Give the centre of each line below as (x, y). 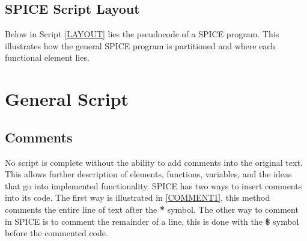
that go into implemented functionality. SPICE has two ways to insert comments (153, 185)
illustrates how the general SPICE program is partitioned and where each (140, 45)
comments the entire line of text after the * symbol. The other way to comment (152, 209)
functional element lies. (47, 57)
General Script (67, 99)
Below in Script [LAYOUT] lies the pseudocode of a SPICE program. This (142, 34)
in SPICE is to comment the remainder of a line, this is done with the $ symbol (152, 221)
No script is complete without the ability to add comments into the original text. (154, 162)
